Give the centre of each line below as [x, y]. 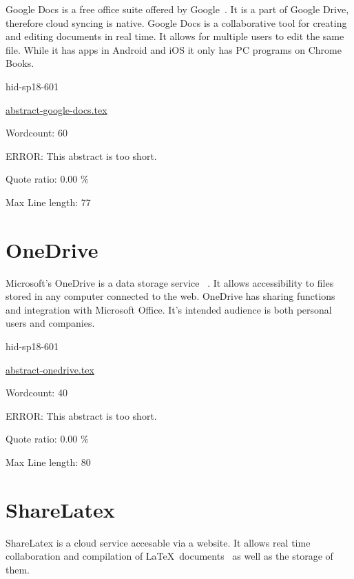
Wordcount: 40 [37, 393]
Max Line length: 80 [48, 462]
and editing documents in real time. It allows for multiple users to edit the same [175, 36]
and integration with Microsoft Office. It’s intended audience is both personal [169, 309]
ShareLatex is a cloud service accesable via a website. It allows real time [158, 542]
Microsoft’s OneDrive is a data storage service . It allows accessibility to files [170, 282]
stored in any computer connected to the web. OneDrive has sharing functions [170, 296]
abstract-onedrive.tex [50, 369]
